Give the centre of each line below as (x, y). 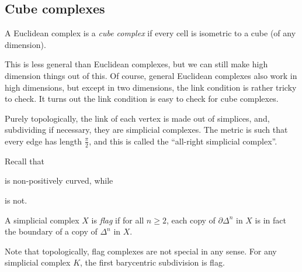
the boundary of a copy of (51, 231)
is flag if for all (118, 220)
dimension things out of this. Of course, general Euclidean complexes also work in (151, 75)
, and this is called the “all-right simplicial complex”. (183, 141)
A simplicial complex (42, 220)
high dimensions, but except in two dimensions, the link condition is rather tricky (151, 87)
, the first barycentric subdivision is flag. (152, 262)
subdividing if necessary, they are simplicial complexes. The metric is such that (146, 130)
